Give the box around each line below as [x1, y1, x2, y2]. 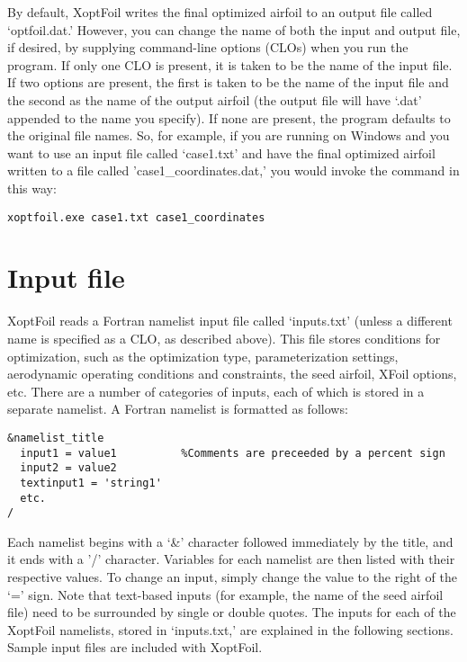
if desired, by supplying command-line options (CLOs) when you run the [7, 38, 409, 57]
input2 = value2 [20, 461, 117, 475]
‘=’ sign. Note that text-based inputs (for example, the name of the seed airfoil [7, 585, 444, 604]
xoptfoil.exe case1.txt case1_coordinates [7, 210, 265, 224]
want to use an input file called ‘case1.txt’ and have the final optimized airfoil [7, 143, 436, 162]
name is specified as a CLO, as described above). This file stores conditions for [7, 328, 441, 347]
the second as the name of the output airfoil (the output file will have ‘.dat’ [7, 90, 422, 109]
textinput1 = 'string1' [20, 476, 162, 489]
